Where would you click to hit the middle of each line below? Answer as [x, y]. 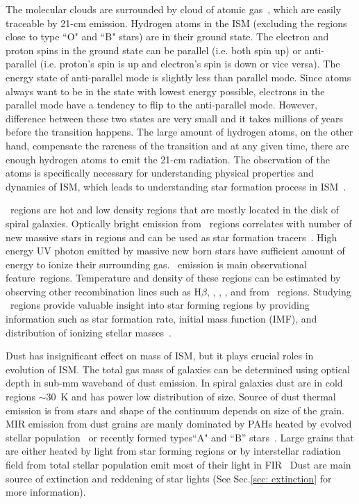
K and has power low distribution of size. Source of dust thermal [198, 397]
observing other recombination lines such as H [103, 291]
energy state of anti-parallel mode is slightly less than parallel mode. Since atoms [178, 77]
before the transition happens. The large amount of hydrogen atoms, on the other [179, 132]
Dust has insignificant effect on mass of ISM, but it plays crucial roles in [160, 356]
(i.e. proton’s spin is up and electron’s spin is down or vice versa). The [190, 64]
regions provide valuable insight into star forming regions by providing [160, 305]
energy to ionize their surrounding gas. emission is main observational [156, 264]
